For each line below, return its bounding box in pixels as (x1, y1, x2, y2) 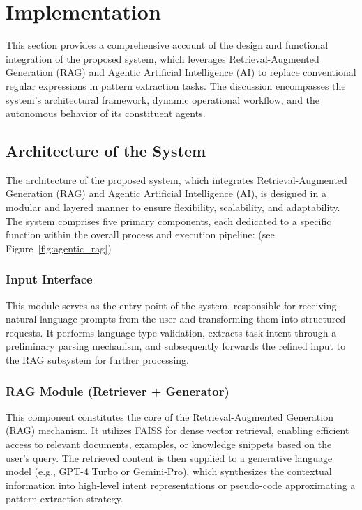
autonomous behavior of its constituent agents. (6, 106, 206, 121)
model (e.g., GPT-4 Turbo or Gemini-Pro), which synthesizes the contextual (6, 464, 332, 479)
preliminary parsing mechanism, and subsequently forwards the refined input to (6, 339, 346, 353)
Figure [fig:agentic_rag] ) (6, 240, 112, 255)
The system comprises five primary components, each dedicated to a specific (6, 213, 331, 228)
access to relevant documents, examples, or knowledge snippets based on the (6, 437, 332, 451)
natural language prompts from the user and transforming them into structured (6, 311, 346, 326)
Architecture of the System (6, 140, 206, 162)
